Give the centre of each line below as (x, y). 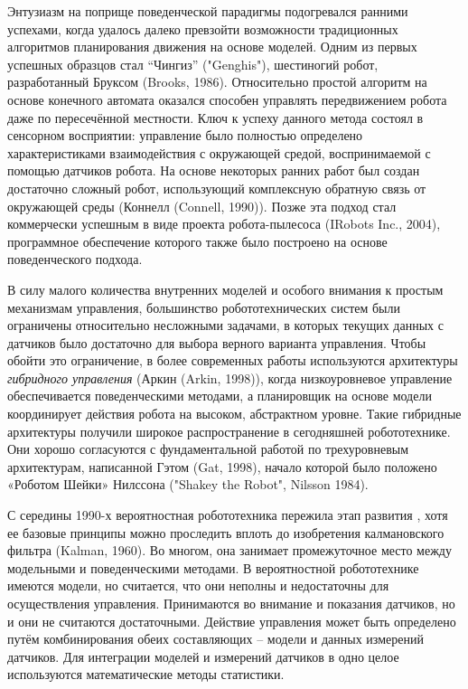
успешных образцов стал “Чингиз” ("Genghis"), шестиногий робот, (193, 64)
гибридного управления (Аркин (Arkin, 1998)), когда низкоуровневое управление (230, 378)
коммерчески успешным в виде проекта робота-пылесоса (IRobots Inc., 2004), (224, 224)
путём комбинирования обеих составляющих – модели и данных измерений (215, 639)
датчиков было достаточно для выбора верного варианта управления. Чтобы (217, 342)
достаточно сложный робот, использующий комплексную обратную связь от (217, 188)
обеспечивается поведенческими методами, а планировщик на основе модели (220, 396)
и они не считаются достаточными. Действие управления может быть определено (232, 621)
